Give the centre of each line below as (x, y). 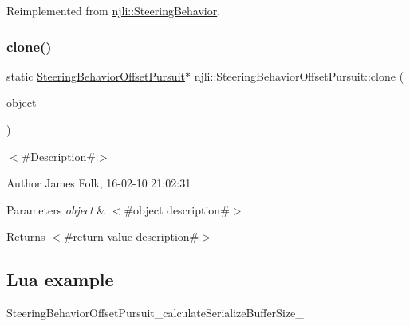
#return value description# (131, 236)
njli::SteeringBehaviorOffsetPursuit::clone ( (299, 75)
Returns (26, 236)
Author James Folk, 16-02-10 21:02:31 (99, 183)
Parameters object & (56, 209)
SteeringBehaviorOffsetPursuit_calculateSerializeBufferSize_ (155, 313)
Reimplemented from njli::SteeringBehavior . (114, 10)
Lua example (60, 279)
